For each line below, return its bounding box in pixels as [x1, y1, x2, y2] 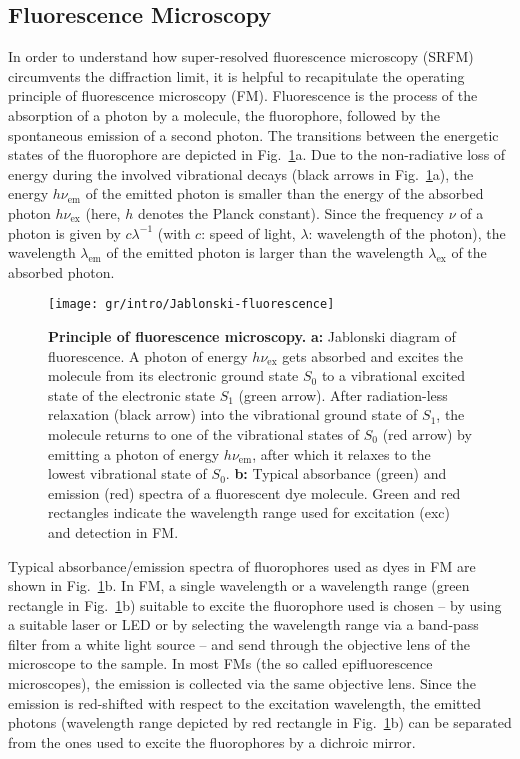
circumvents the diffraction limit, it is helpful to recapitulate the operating [8, 65, 465, 86]
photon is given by [8, 222, 121, 243]
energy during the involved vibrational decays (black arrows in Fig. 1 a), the [8, 163, 474, 184]
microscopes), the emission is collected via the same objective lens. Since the [8, 673, 476, 694]
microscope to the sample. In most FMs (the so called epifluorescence [8, 653, 433, 674]
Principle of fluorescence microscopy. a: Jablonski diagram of [48, 325, 456, 346]
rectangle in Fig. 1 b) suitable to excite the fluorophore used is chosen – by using [8, 594, 502, 615]
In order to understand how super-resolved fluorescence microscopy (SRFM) [8, 46, 474, 67]
